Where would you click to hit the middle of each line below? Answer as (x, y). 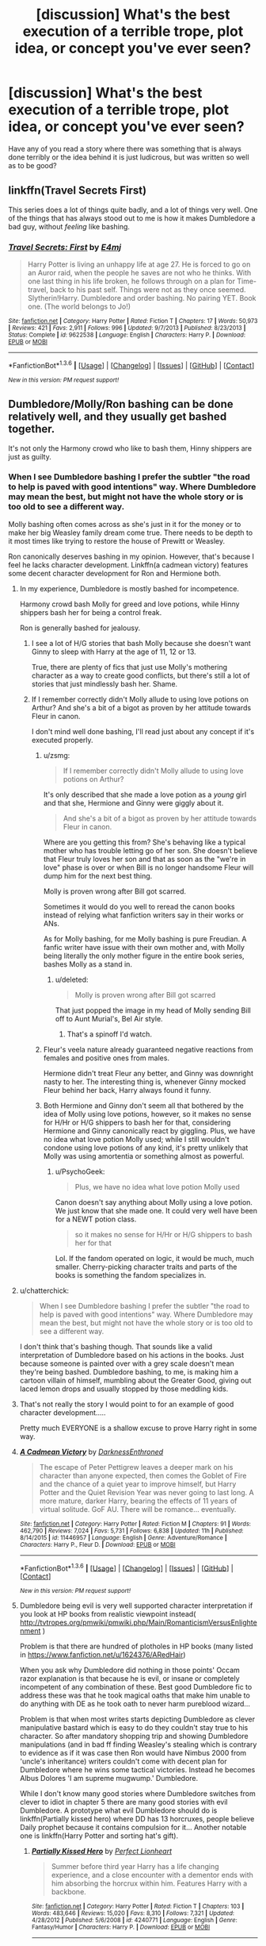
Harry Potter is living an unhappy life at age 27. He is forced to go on (139, 264)
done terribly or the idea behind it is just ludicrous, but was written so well (129, 157)
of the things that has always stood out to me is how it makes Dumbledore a (132, 218)
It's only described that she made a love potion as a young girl (145, 794)
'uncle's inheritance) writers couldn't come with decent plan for (123, 1761)
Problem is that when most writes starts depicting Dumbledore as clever (137, 1719)
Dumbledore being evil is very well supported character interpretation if (136, 1606)
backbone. (69, 1892)
